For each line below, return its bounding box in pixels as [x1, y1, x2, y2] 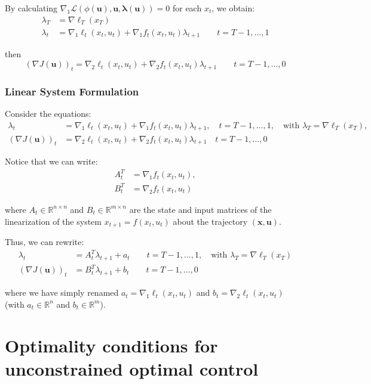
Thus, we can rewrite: [5, 236, 84, 248]
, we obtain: [211, 2, 255, 14]
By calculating [5, 2, 58, 14]
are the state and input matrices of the [129, 203, 272, 215]
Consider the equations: [5, 107, 91, 120]
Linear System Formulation [5, 83, 139, 98]
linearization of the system [5, 215, 102, 227]
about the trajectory [173, 215, 248, 227]
